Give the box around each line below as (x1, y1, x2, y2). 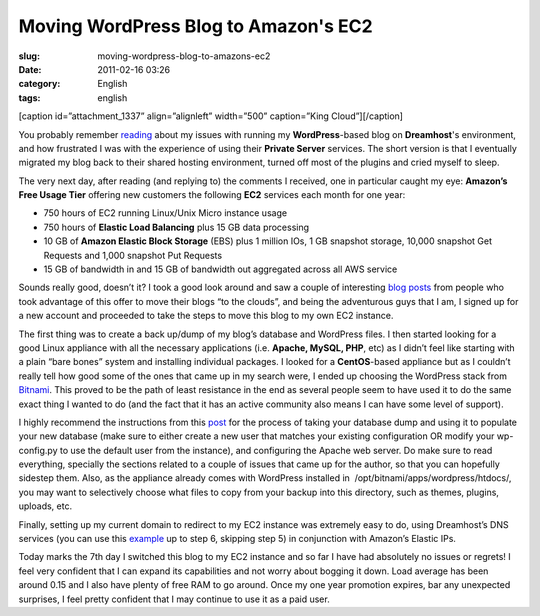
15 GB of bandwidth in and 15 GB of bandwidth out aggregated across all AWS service (43, 263, 398, 275)
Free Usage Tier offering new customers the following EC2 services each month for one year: (18, 189, 406, 201)
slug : (18, 50, 40, 62)
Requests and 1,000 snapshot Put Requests (43, 249, 223, 261)
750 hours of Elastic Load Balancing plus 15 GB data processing (43, 221, 310, 233)
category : (18, 78, 61, 90)
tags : (18, 91, 41, 104)
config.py (18, 444, 59, 456)
